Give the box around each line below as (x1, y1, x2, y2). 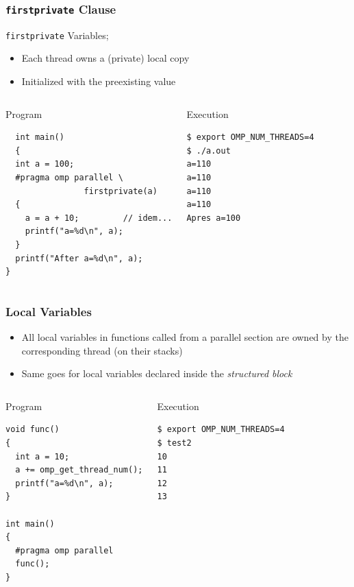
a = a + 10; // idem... (25, 213, 173, 223)
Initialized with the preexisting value (21, 74, 176, 88)
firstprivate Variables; (5, 27, 109, 42)
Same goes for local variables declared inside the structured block (21, 366, 292, 381)
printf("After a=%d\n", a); (15, 253, 143, 263)
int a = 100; (15, 159, 75, 169)
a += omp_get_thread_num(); (15, 465, 143, 475)
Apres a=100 (186, 213, 241, 223)
